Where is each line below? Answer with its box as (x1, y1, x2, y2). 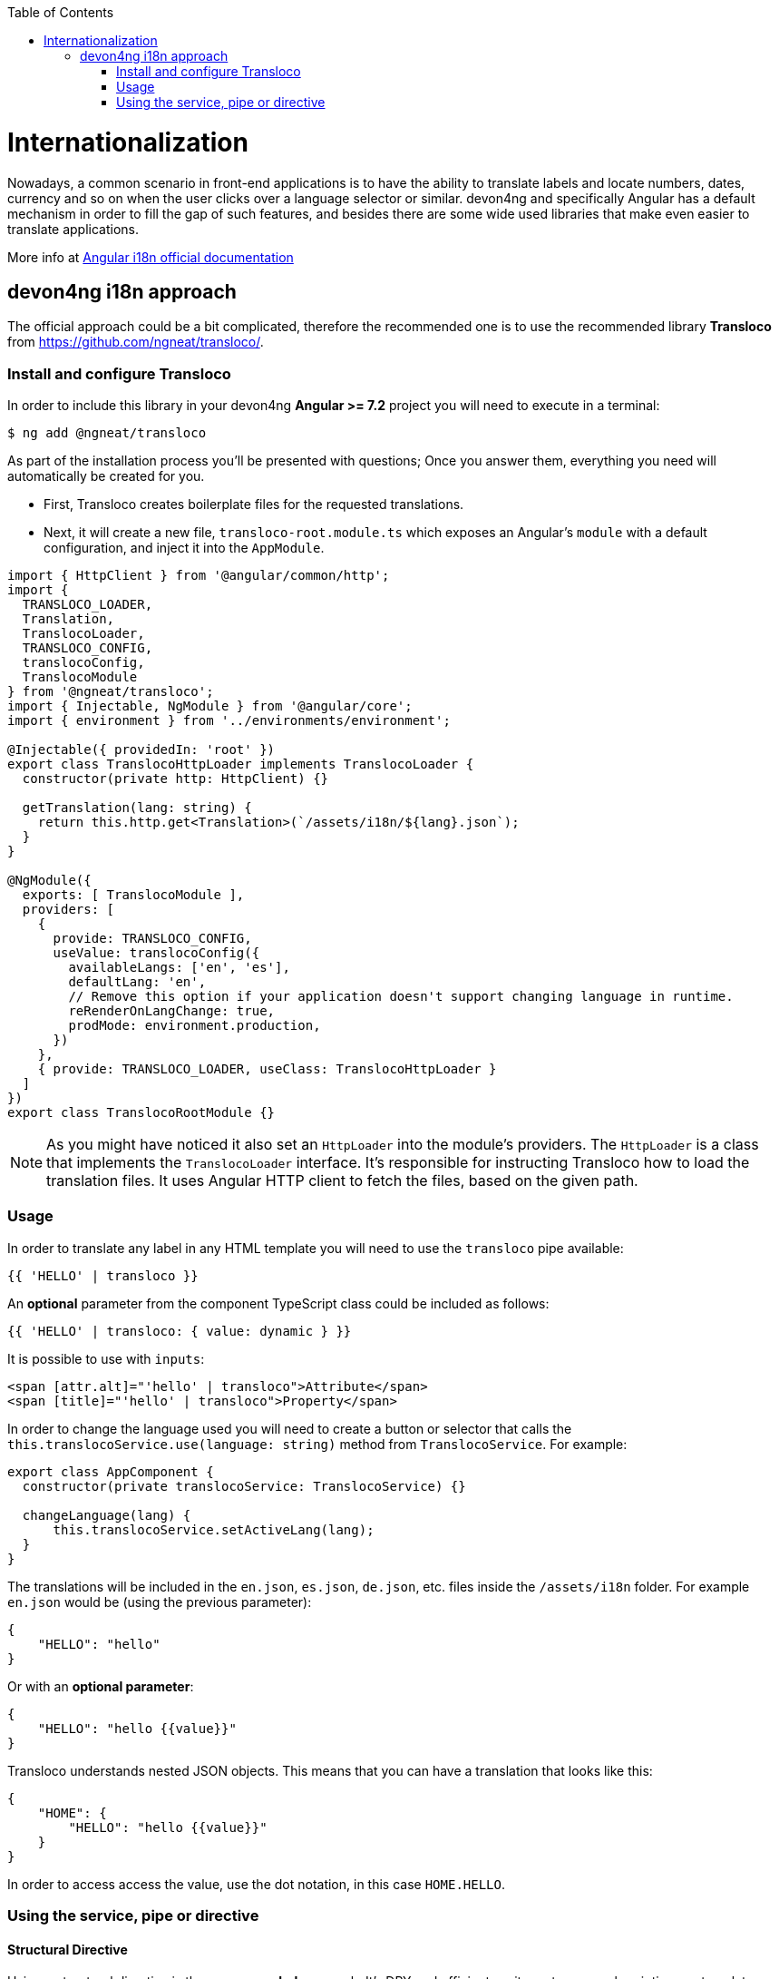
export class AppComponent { (7, 1464, 214, 1479)
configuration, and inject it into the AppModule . (44, 540, 325, 556)
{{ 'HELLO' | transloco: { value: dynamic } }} (7, 1323, 352, 1338)
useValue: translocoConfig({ (53, 945, 260, 961)
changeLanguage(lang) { (22, 1507, 191, 1523)
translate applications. (7, 220, 140, 237)
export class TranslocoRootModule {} (7, 1105, 276, 1121)
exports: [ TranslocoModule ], (22, 887, 245, 903)
